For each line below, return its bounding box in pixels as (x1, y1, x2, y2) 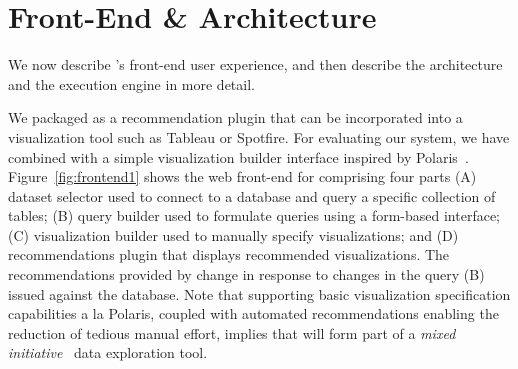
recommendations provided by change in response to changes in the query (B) (8, 264, 485, 285)
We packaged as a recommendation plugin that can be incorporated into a (8, 107, 463, 128)
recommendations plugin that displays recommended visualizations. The (8, 244, 450, 265)
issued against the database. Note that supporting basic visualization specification (8, 283, 511, 304)
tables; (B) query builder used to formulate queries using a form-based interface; (8, 205, 500, 226)
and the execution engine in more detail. (8, 73, 255, 94)
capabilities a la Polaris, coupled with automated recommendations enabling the (8, 303, 499, 324)
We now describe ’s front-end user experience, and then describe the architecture (8, 54, 503, 75)
